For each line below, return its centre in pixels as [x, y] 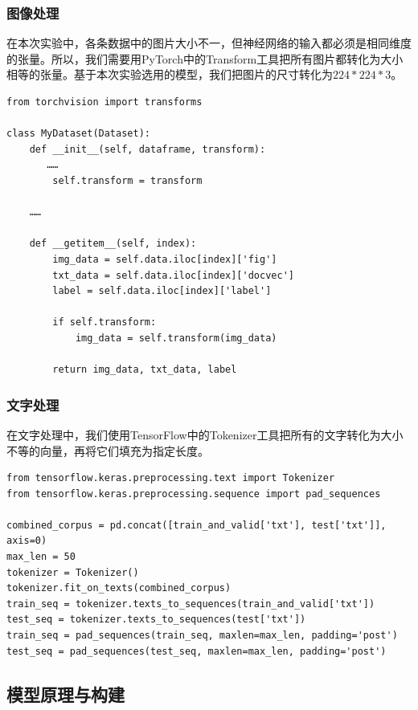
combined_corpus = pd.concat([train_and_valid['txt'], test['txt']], [197, 525]
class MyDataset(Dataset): [78, 134]
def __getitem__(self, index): [113, 244]
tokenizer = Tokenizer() [73, 572]
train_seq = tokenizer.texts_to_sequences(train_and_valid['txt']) [191, 604]
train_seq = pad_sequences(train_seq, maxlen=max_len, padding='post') [202, 636]
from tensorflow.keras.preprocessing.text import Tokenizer [171, 478]
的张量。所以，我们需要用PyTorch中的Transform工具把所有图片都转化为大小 [205, 58]
